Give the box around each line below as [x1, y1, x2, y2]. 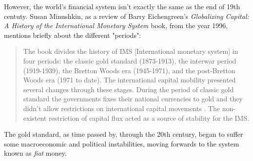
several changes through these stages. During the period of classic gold [23, 84, 234, 94]
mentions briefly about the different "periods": [4, 30, 141, 40]
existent [23, 113, 47, 123]
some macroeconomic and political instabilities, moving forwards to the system [4, 138, 239, 148]
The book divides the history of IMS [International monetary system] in [23, 46, 238, 56]
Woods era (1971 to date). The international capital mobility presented [23, 75, 236, 85]
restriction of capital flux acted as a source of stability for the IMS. [48, 113, 250, 123]
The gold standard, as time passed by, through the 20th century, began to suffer [4, 129, 243, 139]
